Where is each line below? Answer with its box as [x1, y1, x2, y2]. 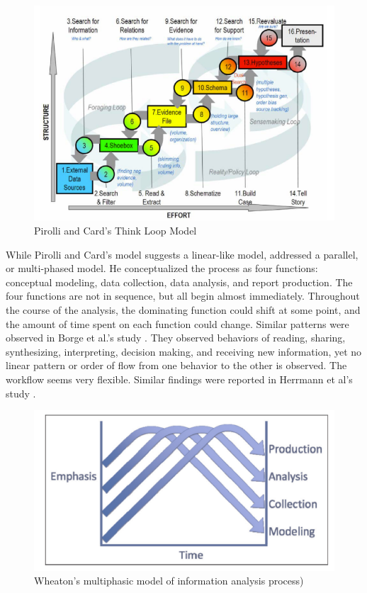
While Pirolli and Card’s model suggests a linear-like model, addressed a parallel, [6, 247, 358, 261]
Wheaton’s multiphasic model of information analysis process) [34, 573, 304, 588]
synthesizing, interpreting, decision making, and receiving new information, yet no [6, 344, 362, 358]
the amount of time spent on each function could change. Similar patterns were [6, 316, 349, 331]
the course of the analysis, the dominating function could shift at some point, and [6, 303, 361, 317]
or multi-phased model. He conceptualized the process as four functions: [6, 261, 318, 276]
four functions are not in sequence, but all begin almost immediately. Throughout [6, 288, 360, 303]
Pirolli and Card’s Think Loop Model [34, 223, 197, 238]
